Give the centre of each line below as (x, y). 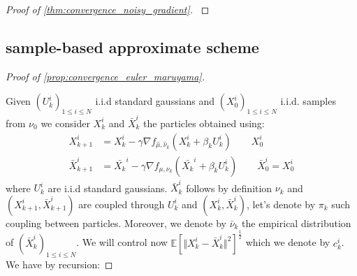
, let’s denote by (281, 204)
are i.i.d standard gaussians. (108, 188)
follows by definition (229, 188)
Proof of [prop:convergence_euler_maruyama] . (105, 76)
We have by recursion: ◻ (59, 264)
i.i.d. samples (308, 101)
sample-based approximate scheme (132, 46)
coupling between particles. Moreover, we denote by (116, 223)
